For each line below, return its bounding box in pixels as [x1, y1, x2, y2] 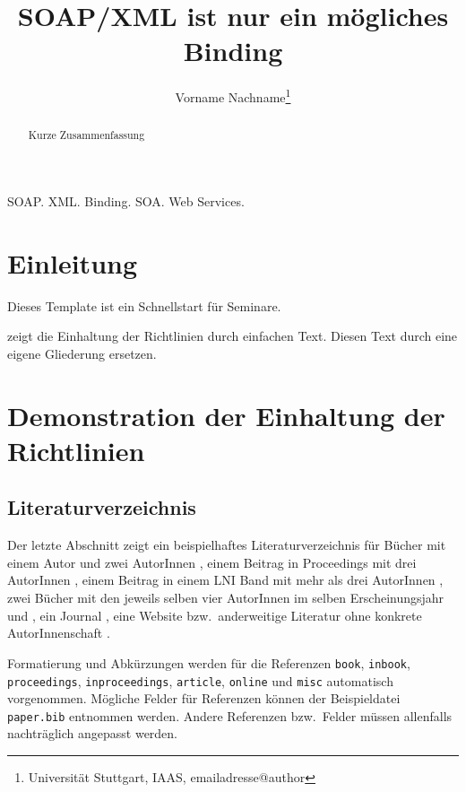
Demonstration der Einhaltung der [7, 396, 445, 433]
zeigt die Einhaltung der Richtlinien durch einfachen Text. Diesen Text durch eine [7, 326, 458, 345]
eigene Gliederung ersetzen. [7, 344, 157, 362]
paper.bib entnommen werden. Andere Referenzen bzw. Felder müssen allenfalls [7, 706, 453, 725]
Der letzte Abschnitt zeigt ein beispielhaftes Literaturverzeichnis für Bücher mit [7, 535, 446, 554]
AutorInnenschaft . [7, 623, 110, 642]
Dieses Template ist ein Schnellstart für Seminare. [7, 296, 281, 315]
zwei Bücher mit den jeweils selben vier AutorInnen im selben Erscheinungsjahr [7, 588, 444, 607]
